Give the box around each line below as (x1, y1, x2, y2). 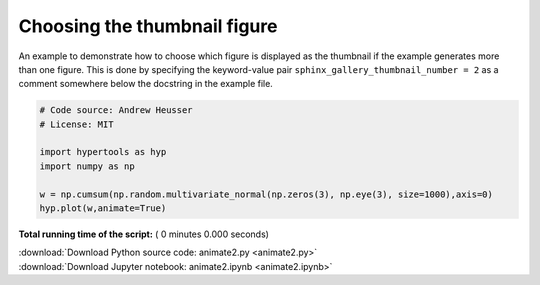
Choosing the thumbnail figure (18, 15, 278, 37)
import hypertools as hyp (39, 146, 167, 158)
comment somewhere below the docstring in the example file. (18, 78, 274, 90)
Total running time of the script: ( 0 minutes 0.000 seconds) (18, 228, 270, 240)
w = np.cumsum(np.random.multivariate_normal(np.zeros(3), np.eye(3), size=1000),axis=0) (39, 188, 494, 200)
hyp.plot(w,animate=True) (39, 203, 167, 214)
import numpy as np (39, 160, 135, 172)
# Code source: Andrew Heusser (39, 105, 194, 116)
